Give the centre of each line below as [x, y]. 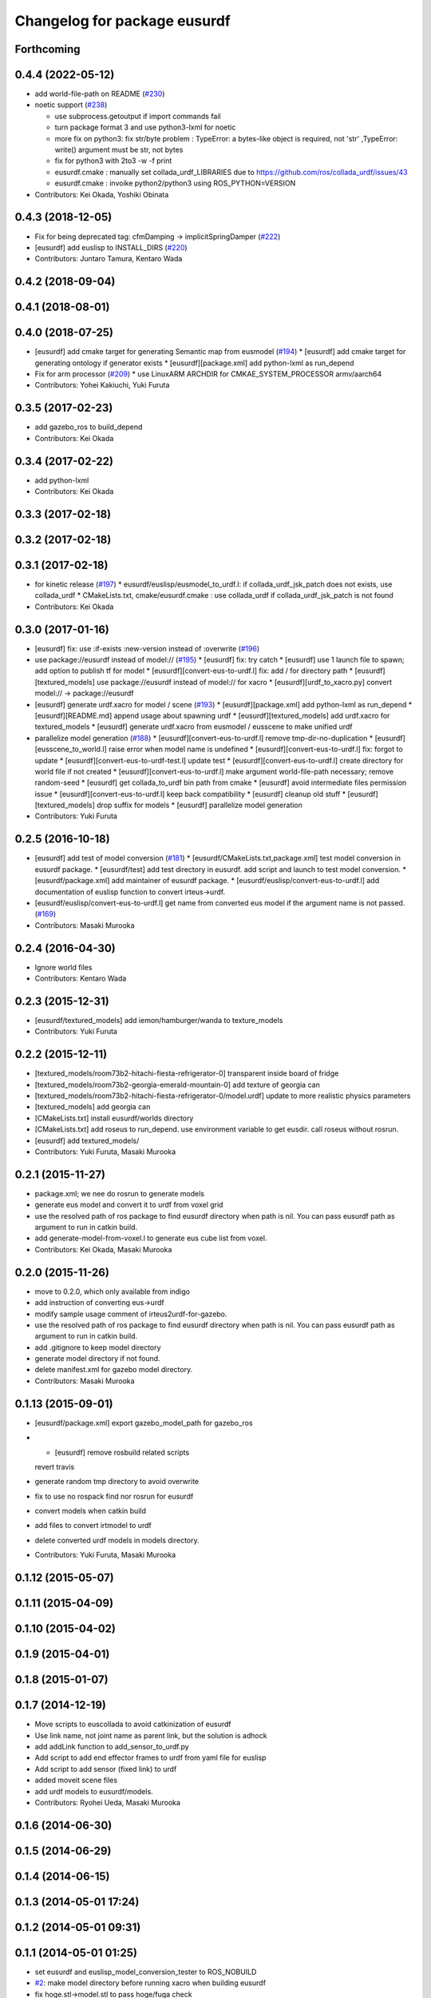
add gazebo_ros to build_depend [89, 427]
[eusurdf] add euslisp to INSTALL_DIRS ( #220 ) [111, 247]
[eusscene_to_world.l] [71, 749]
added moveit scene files [76, 1780]
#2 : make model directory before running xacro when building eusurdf [150, 1983]
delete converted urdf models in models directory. [117, 1540]
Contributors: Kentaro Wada [81, 978]
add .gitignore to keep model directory [98, 1347]
